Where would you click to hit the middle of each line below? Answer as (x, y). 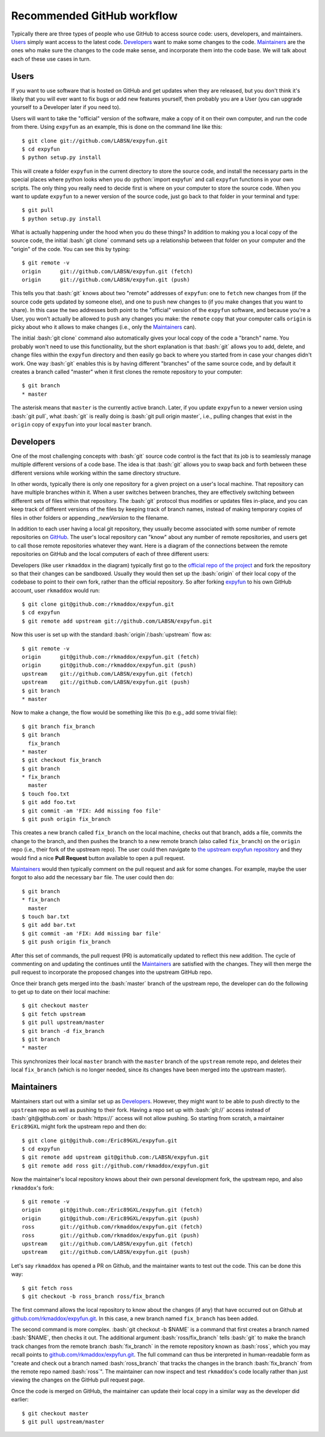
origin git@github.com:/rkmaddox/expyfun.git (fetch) (111, 657)
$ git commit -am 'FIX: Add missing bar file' (92, 933)
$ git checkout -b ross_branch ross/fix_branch (93, 1296)
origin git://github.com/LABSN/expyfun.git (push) (106, 280)
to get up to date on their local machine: (61, 992)
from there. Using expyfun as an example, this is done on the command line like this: (117, 127)
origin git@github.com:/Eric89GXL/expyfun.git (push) (111, 1218)
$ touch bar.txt (46, 916)
